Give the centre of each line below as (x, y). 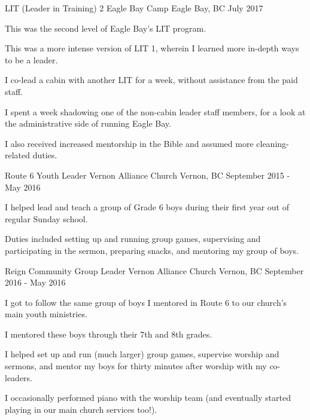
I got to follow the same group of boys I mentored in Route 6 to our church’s (146, 302)
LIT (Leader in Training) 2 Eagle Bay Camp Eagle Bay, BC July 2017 (134, 8)
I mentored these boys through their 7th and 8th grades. (109, 334)
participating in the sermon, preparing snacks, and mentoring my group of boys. (152, 250)
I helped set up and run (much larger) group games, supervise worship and (142, 354)
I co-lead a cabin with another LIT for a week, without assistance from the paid (151, 80)
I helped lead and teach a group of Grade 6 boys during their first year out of (147, 207)
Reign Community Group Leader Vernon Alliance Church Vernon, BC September (154, 270)
